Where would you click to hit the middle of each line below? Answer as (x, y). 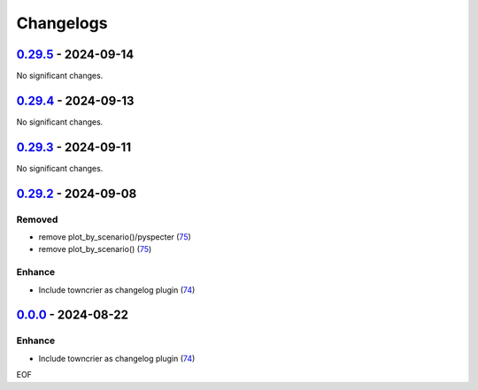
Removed (37, 219)
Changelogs (62, 23)
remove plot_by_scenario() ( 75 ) (95, 249)
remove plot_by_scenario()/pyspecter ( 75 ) (115, 237)
